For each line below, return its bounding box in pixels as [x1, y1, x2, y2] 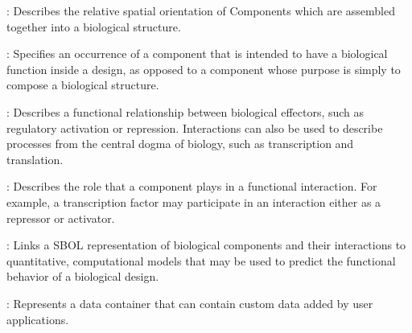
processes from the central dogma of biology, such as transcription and [6, 135, 354, 152]
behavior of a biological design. [6, 268, 159, 285]
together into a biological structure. [6, 18, 181, 35]
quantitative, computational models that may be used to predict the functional [6, 252, 396, 269]
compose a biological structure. [6, 76, 159, 93]
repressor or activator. [6, 209, 115, 226]
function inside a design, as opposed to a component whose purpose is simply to [6, 60, 401, 77]
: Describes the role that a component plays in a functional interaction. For [6, 178, 377, 195]
